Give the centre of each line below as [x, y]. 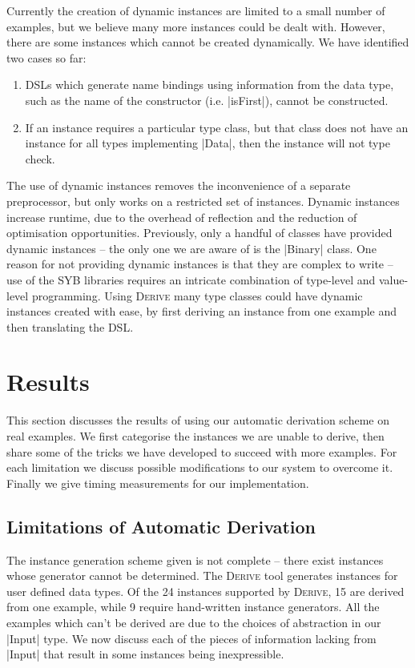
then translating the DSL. [70, 326]
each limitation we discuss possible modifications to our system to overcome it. [200, 467]
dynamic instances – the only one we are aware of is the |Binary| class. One [191, 248]
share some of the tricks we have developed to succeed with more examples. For [202, 451]
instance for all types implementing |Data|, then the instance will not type [207, 143]
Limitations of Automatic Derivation [161, 526]
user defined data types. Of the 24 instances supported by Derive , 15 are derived [205, 591]
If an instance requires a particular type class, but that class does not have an [217, 127]
